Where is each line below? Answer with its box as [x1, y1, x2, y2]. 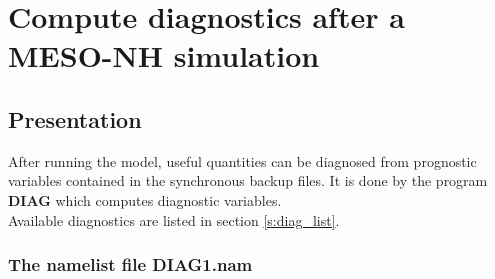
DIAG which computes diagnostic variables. [8, 189, 282, 210]
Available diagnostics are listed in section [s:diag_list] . [8, 209, 340, 230]
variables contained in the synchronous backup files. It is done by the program [8, 170, 488, 191]
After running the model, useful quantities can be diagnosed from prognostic [8, 150, 477, 171]
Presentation [8, 103, 142, 134]
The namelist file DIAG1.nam [8, 252, 253, 277]
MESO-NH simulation [8, 35, 320, 76]
